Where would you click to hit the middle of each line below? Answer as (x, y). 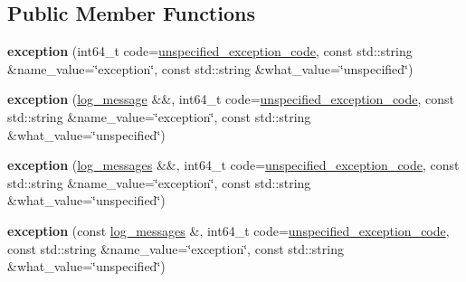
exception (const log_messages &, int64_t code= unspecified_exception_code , (228, 230)
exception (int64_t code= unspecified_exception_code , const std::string (210, 51)
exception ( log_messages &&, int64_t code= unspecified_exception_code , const (233, 165)
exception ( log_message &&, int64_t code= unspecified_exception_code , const (231, 99)
